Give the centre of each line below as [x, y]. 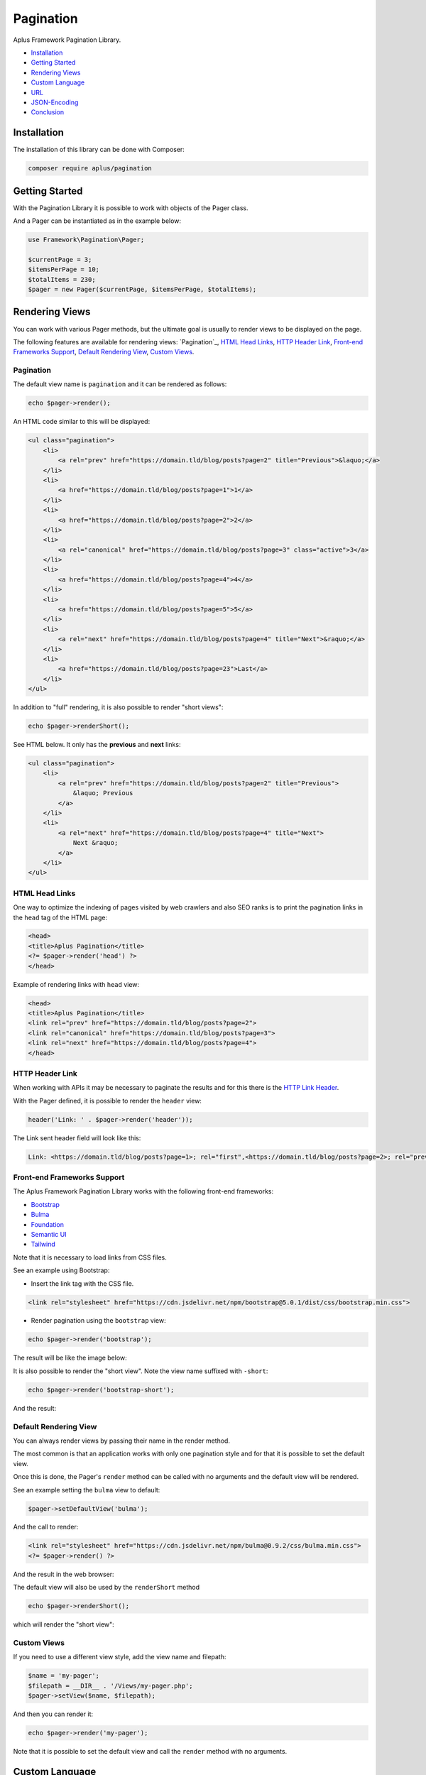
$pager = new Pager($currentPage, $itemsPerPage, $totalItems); [142, 289]
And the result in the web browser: [64, 1574]
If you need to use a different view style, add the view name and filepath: [120, 1657]
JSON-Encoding [55, 102]
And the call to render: [46, 1527]
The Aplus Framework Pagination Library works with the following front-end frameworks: [143, 1191]
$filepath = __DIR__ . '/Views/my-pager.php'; [110, 1686]
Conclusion [48, 112]
